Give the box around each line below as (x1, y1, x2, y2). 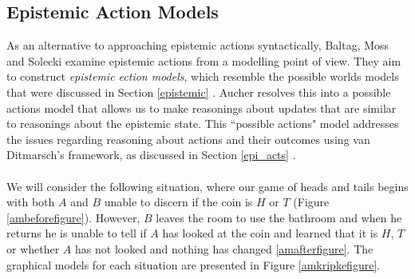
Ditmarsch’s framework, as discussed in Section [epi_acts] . (6, 146, 296, 163)
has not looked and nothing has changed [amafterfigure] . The (75, 240, 373, 257)
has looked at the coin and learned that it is (162, 225, 378, 241)
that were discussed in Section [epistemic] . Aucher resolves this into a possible (6, 83, 391, 100)
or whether (6, 240, 60, 257)
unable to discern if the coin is (104, 193, 253, 210)
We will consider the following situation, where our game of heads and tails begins (6, 177, 409, 194)
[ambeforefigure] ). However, (6, 209, 140, 225)
